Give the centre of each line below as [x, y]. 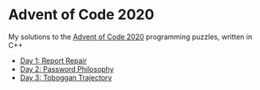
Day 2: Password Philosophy [67, 68]
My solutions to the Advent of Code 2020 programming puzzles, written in [130, 37]
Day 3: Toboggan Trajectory [66, 77]
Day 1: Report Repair [53, 61]
